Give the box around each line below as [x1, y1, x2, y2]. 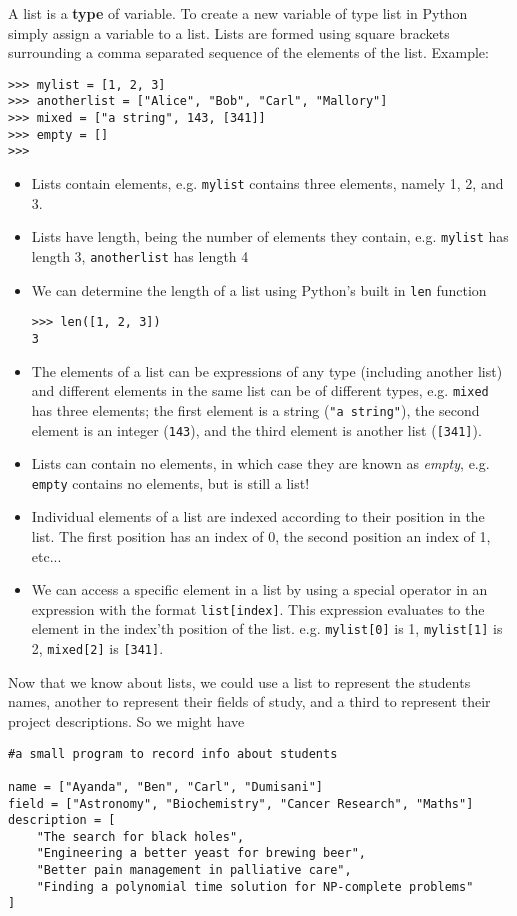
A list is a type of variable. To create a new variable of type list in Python [8, 3, 468, 23]
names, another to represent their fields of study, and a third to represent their [8, 691, 491, 712]
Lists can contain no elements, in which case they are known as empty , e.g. [31, 453, 490, 474]
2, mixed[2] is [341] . [31, 638, 164, 659]
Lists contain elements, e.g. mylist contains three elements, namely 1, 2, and [31, 173, 504, 194]
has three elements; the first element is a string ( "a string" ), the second [31, 399, 480, 420]
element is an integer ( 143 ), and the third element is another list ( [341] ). [31, 419, 482, 440]
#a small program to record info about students [8, 746, 338, 761]
